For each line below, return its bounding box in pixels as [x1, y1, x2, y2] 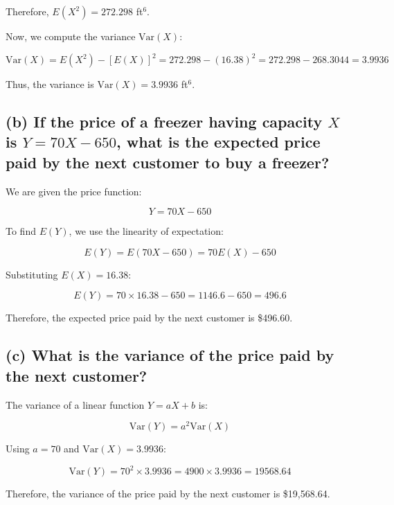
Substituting [6, 267, 58, 281]
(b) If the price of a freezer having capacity [6, 111, 323, 132]
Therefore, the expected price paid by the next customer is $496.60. [6, 310, 293, 325]
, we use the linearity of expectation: [69, 224, 224, 238]
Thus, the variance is [6, 77, 94, 91]
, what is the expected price [116, 131, 321, 152]
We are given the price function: [6, 184, 142, 198]
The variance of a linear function [6, 397, 145, 411]
